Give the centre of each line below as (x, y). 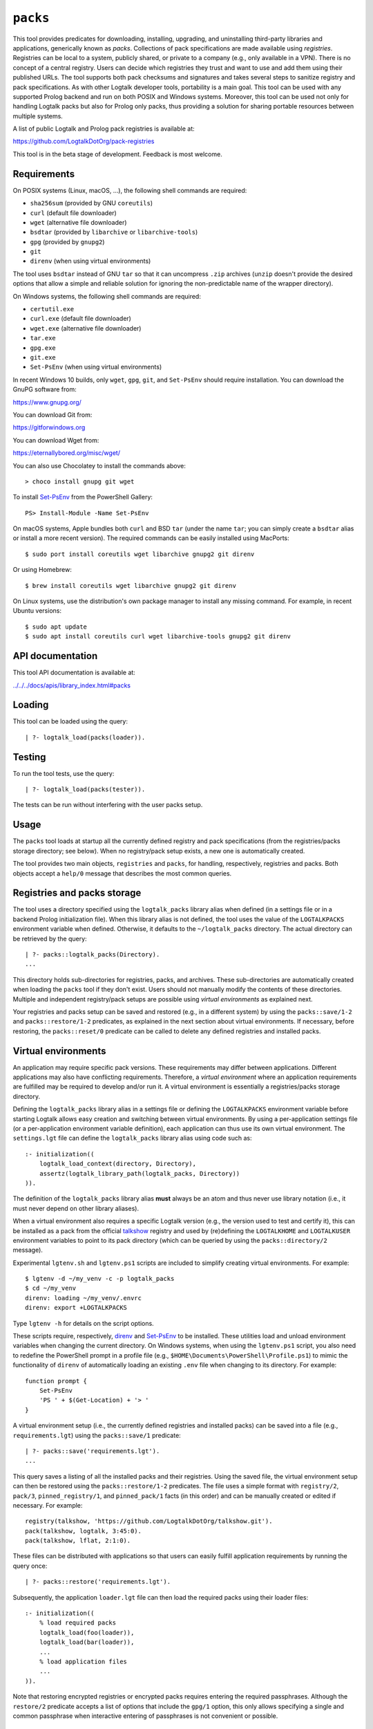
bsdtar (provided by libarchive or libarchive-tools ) (114, 232)
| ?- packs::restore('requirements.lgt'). (98, 1582)
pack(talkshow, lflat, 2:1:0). (78, 1541)
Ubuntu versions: (37, 611)
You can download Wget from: (56, 440)
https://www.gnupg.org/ (47, 402)
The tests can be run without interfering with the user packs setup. (108, 805)
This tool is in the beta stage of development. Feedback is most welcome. (117, 154)
